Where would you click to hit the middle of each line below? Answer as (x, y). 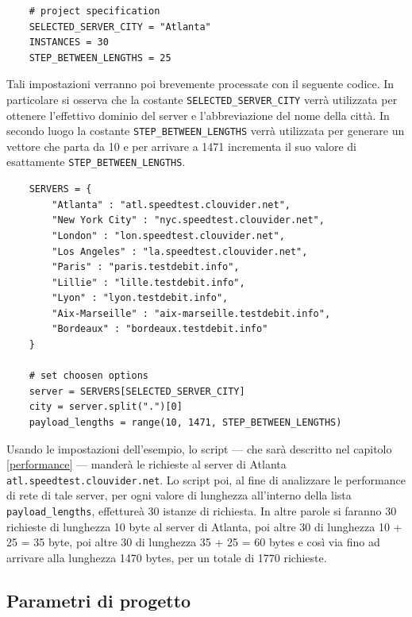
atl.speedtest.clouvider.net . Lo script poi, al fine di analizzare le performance (206, 479)
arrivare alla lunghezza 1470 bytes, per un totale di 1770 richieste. (167, 557)
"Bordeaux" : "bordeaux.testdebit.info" (160, 329)
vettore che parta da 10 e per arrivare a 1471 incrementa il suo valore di (181, 146)
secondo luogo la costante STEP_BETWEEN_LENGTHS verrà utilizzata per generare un (206, 131)
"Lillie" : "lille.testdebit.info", (148, 282)
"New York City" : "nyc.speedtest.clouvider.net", (188, 220)
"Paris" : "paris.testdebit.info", (146, 267)
